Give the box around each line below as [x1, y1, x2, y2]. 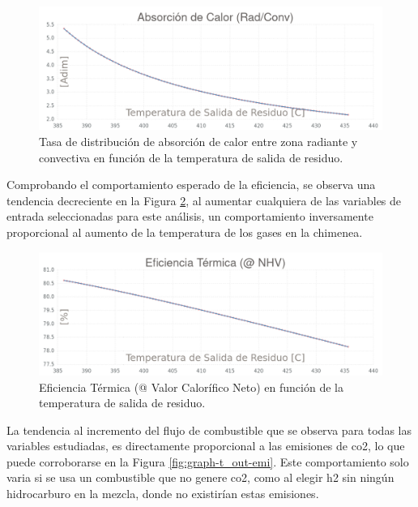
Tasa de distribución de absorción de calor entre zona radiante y [39, 132, 358, 149]
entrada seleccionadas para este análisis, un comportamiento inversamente [6, 208, 373, 225]
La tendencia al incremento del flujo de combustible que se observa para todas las [6, 421, 412, 438]
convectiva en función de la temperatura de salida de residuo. [39, 148, 343, 165]
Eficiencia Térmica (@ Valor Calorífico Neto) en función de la [39, 378, 343, 395]
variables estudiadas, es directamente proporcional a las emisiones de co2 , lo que [6, 437, 405, 454]
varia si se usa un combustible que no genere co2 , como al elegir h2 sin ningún [6, 469, 395, 486]
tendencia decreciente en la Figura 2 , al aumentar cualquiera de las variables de [6, 191, 402, 208]
